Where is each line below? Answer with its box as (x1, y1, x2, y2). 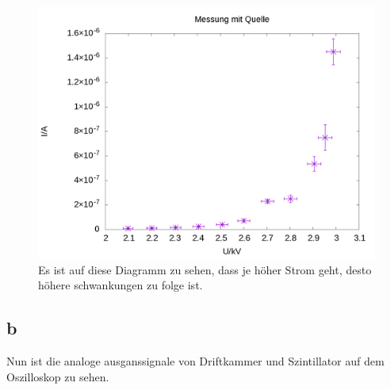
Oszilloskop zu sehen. (6, 368, 109, 384)
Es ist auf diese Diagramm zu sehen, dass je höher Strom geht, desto (38, 261, 372, 277)
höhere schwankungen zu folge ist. (38, 277, 203, 293)
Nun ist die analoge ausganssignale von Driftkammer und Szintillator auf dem (6, 352, 385, 369)
